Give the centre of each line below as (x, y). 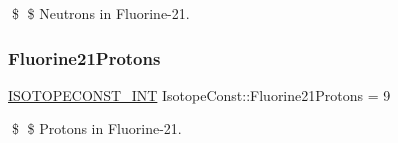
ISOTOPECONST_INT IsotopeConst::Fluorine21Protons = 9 (199, 94)
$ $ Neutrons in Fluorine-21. (100, 13)
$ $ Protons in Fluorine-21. (96, 128)
